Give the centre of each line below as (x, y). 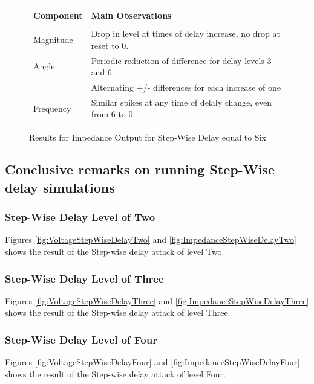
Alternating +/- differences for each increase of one (186, 87)
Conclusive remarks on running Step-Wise (140, 169)
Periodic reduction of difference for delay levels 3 (181, 60)
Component (58, 15)
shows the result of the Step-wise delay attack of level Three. (118, 312)
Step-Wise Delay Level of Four (81, 339)
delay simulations (60, 187)
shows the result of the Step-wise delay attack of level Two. (115, 251)
